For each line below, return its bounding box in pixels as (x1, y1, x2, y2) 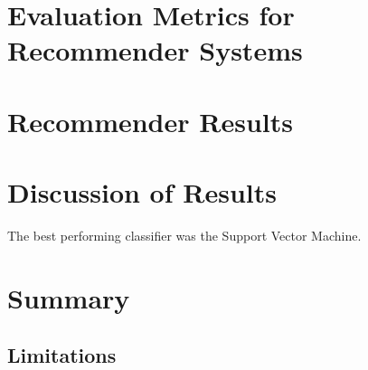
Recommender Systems (7, 32, 303, 69)
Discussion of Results (7, 174, 277, 211)
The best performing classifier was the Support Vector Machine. (7, 226, 362, 245)
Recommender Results (7, 102, 293, 139)
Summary (7, 279, 130, 316)
